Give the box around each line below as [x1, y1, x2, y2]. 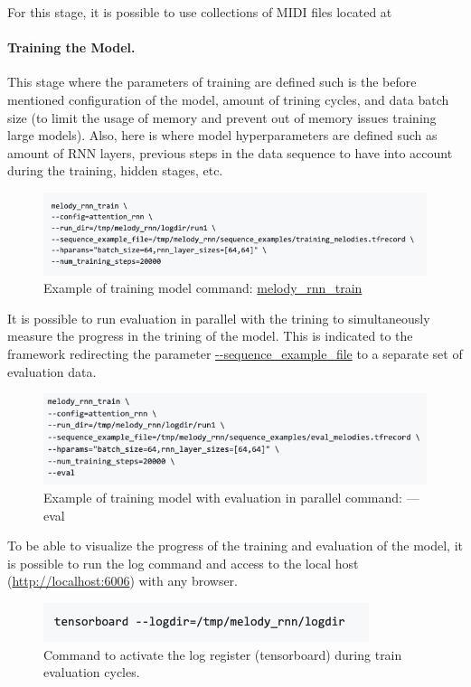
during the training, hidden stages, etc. [7, 161, 223, 180]
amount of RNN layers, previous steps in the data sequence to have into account [7, 143, 453, 162]
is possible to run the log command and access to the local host [7, 553, 359, 572]
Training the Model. [7, 38, 136, 57]
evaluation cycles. [43, 663, 140, 682]
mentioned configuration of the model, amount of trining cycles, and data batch [7, 89, 449, 108]
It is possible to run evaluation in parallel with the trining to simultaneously [7, 308, 430, 327]
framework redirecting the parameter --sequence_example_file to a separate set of [7, 343, 463, 362]
